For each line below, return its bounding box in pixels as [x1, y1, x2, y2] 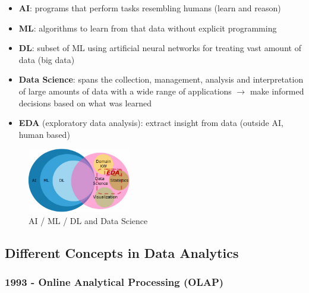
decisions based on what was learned [18, 96, 152, 109]
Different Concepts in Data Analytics [5, 243, 239, 262]
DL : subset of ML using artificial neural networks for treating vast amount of [18, 42, 301, 54]
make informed [250, 84, 304, 97]
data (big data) [18, 53, 75, 65]
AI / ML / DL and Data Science [29, 214, 148, 226]
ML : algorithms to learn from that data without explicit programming [18, 21, 277, 34]
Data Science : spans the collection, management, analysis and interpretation [18, 73, 304, 86]
